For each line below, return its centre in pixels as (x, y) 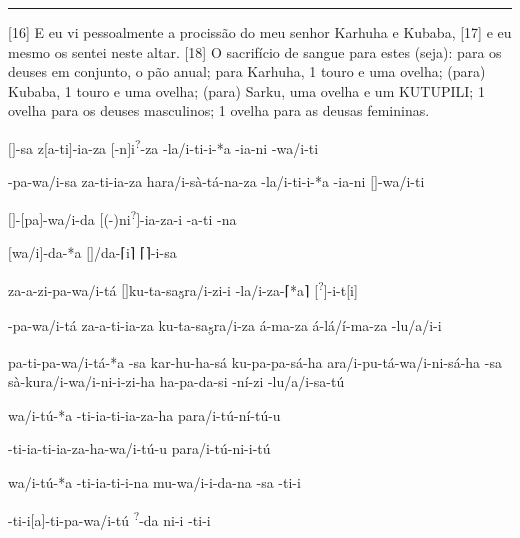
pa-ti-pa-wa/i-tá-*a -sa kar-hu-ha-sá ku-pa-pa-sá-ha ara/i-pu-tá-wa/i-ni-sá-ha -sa (255, 361)
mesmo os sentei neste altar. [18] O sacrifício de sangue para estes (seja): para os (255, 51)
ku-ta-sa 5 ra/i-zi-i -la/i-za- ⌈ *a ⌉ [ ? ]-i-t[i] (243, 289)
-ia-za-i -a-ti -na (188, 218)
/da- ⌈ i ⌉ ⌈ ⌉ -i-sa (135, 252)
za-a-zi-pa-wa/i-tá (62, 289)
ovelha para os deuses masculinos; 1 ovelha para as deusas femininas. (219, 110)
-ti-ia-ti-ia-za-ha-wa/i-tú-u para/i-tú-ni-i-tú (139, 448)
